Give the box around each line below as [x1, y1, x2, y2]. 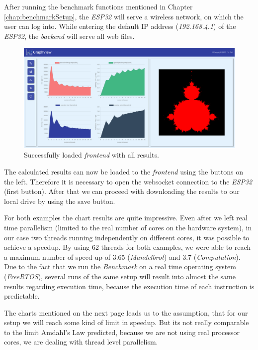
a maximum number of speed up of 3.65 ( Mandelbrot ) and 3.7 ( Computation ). [4, 251, 241, 262]
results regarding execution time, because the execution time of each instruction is [4, 281, 255, 291]
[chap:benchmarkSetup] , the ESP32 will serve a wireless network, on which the [4, 11, 244, 21]
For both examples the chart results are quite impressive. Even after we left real [4, 212, 248, 223]
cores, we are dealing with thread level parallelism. [4, 337, 158, 347]
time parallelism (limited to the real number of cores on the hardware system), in [4, 222, 252, 232]
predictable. [4, 291, 40, 301]
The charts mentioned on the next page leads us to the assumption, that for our [4, 307, 248, 318]
